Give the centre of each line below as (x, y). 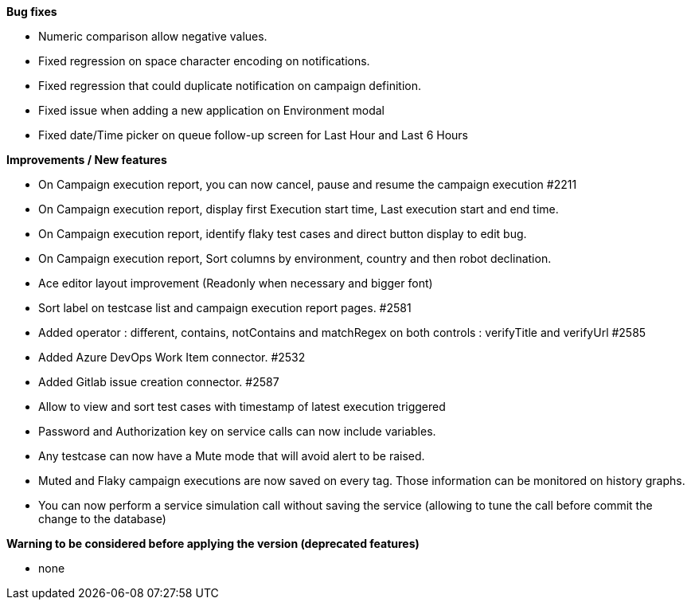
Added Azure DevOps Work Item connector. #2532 (172, 357)
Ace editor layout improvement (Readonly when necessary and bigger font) (236, 283)
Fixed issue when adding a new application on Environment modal (211, 110)
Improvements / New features (87, 160)
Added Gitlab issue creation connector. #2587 (159, 382)
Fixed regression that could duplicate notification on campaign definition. (230, 86)
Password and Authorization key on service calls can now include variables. (237, 431)
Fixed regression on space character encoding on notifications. (204, 61)
